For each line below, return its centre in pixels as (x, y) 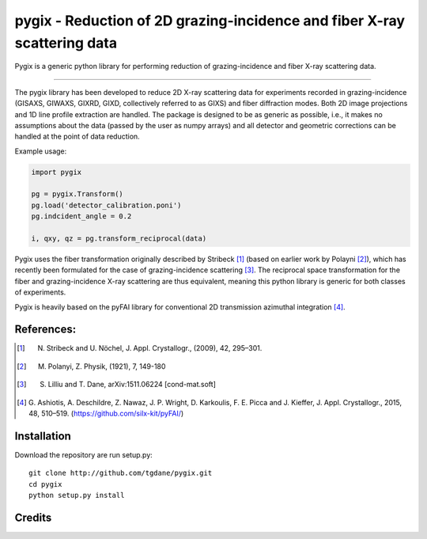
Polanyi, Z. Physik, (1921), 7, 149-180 (107, 366)
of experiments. (40, 292)
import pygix (57, 172)
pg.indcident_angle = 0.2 (81, 216)
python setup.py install (77, 495)
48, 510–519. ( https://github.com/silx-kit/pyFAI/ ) (106, 414)
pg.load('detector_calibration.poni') (106, 205)
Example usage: (41, 151)
